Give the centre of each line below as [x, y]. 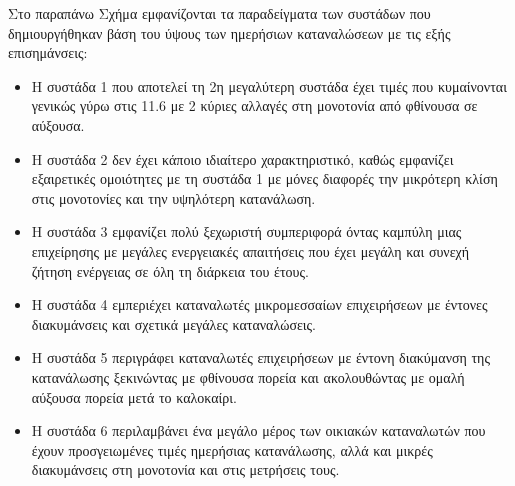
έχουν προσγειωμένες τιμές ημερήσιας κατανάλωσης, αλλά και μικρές [232, 449]
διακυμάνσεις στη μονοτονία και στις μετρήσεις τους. [185, 469]
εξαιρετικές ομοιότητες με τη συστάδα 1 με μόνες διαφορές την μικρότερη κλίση [264, 178]
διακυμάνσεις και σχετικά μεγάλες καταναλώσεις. [174, 323]
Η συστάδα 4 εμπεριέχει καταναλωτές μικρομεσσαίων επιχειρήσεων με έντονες [259, 304]
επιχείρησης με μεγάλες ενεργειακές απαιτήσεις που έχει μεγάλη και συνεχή [250, 250]
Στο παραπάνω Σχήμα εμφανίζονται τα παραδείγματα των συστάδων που [219, 13]
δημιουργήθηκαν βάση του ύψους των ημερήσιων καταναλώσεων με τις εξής [229, 32]
